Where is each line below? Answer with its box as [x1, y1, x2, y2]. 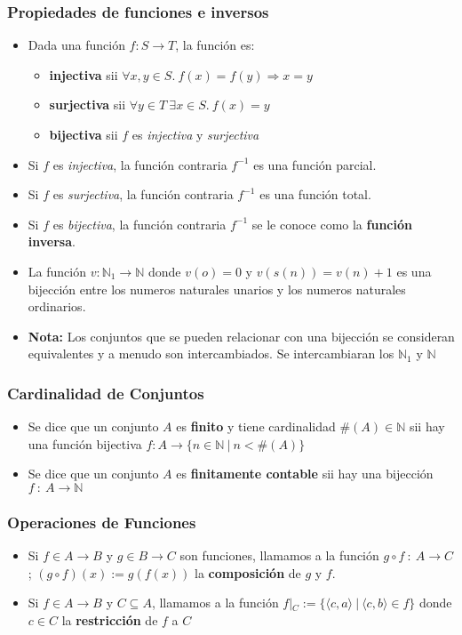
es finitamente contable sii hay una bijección [176, 464, 434, 483]
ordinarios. [28, 297, 86, 316]
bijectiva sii [49, 125, 118, 143]
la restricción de [61, 610, 158, 629]
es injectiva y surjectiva [131, 125, 259, 143]
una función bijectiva [28, 434, 142, 453]
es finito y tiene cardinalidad [176, 417, 336, 436]
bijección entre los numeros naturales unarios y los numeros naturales [28, 279, 406, 298]
